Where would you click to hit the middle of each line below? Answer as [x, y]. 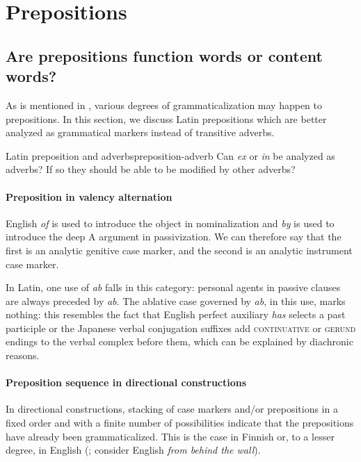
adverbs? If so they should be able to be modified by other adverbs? [151, 169]
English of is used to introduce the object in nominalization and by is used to [170, 223]
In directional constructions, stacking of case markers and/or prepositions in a [172, 409]
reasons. [23, 355]
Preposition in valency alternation [89, 196]
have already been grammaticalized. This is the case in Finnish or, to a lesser [170, 436]
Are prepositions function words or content [164, 55]
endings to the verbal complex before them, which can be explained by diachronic [179, 341]
